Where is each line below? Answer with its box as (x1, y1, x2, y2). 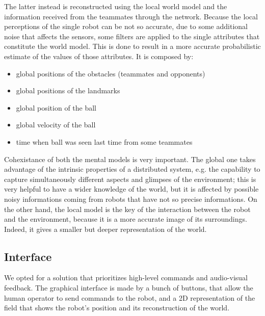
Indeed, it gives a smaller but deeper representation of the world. (4, 223, 207, 234)
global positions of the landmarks (16, 85, 120, 96)
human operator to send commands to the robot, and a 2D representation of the (4, 292, 255, 303)
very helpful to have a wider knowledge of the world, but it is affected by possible (4, 183, 259, 194)
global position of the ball (16, 102, 97, 113)
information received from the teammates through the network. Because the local (4, 11, 258, 21)
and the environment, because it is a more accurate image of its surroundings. (4, 214, 247, 224)
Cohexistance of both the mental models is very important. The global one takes (4, 153, 256, 164)
